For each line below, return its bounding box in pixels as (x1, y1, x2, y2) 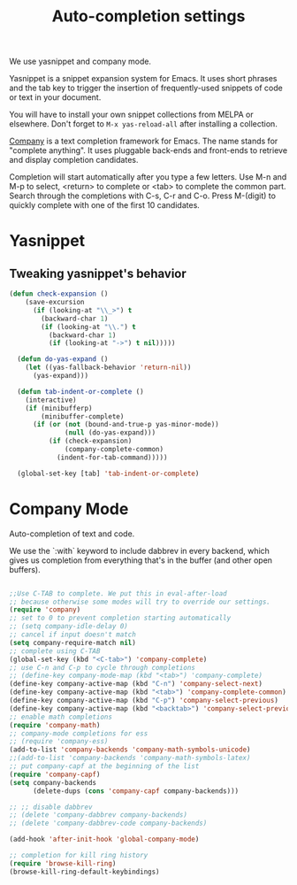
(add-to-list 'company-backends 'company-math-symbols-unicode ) (9, 745, 251, 754)
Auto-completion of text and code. (9, 528, 135, 539)
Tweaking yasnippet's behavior (9, 265, 187, 281)
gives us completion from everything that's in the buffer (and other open (9, 555, 272, 566)
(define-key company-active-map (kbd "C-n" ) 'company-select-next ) (9, 680, 263, 689)
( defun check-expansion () (9, 289, 109, 298)
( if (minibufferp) (25, 404, 93, 412)
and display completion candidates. (9, 155, 139, 165)
